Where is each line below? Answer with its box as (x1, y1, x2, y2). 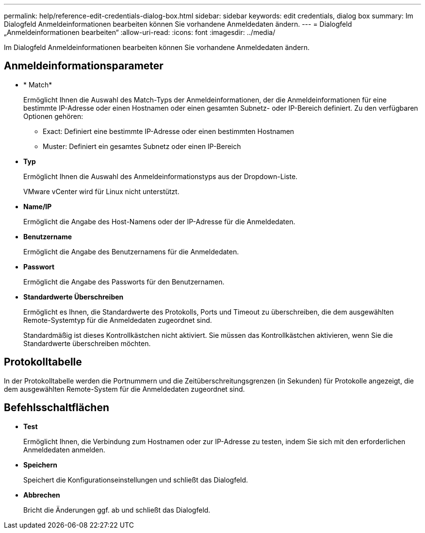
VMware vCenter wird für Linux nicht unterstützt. (23, 187, 180, 196)
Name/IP (23, 202, 52, 211)
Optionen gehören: (23, 112, 83, 120)
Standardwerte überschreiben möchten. (23, 339, 151, 348)
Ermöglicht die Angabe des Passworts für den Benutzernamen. (23, 277, 225, 286)
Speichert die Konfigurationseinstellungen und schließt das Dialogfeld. (23, 475, 248, 484)
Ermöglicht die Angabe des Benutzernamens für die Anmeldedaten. (23, 247, 239, 256)
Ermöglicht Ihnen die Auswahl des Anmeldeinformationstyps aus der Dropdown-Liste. (23, 172, 298, 181)
